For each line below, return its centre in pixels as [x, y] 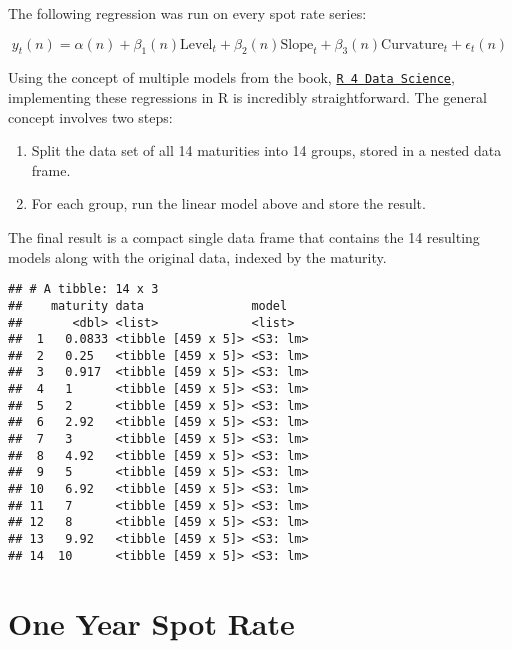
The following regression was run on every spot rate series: [187, 13]
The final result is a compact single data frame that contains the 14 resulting [244, 237]
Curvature [412, 44]
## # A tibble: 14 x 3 [83, 289]
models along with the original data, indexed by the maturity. [197, 256]
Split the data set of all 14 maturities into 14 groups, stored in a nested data [266, 150]
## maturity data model [148, 305]
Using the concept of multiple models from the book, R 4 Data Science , [231, 77]
